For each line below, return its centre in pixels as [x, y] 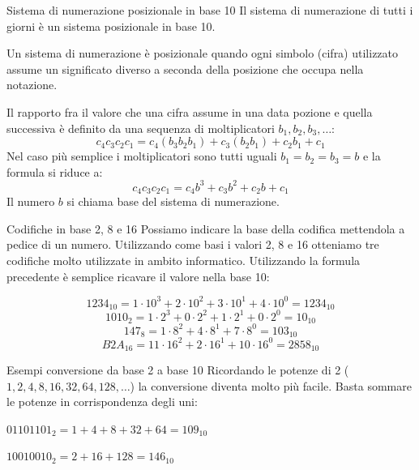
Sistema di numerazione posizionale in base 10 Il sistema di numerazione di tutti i [210, 10]
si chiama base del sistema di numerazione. [173, 201]
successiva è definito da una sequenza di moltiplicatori [141, 128]
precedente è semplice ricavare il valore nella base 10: [138, 276]
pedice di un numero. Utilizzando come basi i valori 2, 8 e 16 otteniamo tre [193, 244]
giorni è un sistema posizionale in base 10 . [111, 26]
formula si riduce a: [55, 171]
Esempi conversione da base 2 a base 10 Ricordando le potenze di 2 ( [178, 370]
